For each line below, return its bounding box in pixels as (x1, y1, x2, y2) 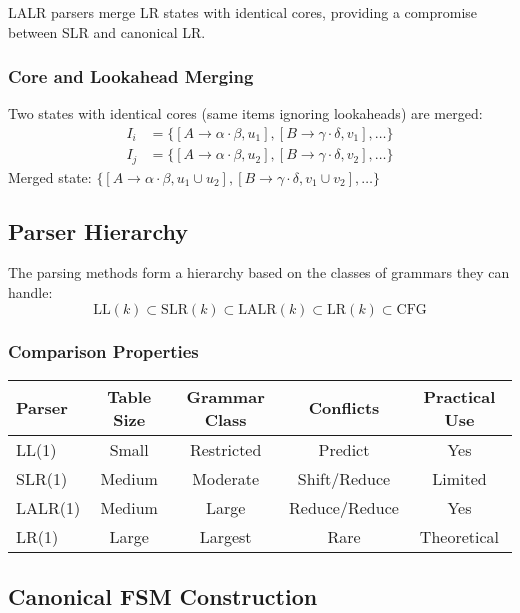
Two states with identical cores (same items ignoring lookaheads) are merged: (8, 103, 483, 124)
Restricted (189, 437, 262, 461)
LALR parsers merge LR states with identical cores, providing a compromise (8, 2, 478, 22)
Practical (423, 384, 496, 408)
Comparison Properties (8, 339, 199, 364)
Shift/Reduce (297, 466, 391, 490)
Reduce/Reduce (289, 495, 399, 519)
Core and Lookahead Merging (8, 64, 254, 89)
